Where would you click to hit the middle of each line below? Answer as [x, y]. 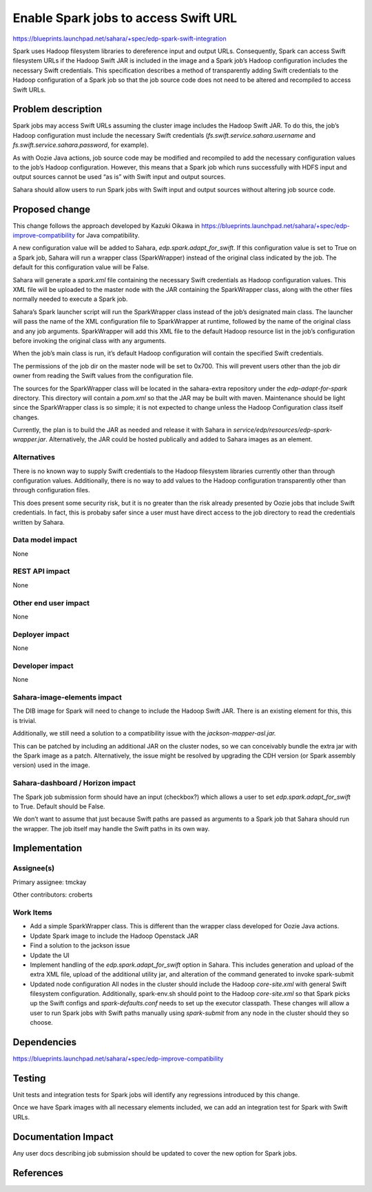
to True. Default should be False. [59, 806]
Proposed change [52, 209]
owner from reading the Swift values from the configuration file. [103, 376]
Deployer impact [41, 634]
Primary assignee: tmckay [50, 882]
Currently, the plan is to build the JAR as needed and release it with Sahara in [122, 430]
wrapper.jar [29, 439]
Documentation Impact [63, 1137]
